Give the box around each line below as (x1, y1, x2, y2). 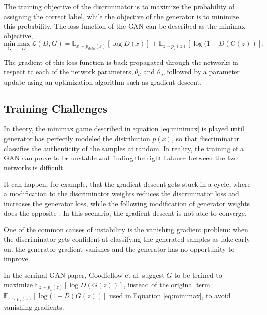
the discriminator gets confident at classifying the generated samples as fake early (4, 234, 250, 244)
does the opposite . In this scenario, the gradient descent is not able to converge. (4, 208, 247, 218)
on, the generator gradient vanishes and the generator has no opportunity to (4, 243, 234, 253)
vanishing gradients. (4, 301, 64, 312)
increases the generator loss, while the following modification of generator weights (4, 198, 250, 208)
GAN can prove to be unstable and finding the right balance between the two (4, 153, 238, 163)
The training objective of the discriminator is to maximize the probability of (4, 1, 234, 11)
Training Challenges (4, 100, 107, 116)
